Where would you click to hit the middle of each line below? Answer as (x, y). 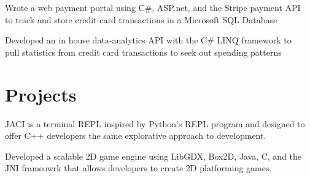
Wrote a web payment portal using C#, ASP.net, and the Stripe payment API (153, 7)
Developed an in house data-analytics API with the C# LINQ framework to (148, 40)
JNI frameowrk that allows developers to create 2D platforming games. (138, 168)
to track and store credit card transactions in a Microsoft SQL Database (141, 19)
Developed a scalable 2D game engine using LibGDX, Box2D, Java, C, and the (153, 156)
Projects (41, 94)
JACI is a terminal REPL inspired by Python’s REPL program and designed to (155, 123)
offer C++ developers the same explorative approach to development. (136, 135)
